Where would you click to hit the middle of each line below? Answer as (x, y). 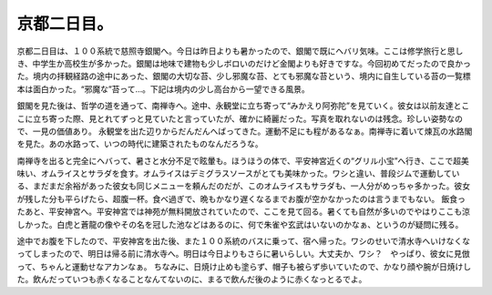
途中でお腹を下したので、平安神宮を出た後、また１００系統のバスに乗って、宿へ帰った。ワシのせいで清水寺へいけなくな (244, 241)
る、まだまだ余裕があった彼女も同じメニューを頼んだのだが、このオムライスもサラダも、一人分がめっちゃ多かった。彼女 (244, 186)
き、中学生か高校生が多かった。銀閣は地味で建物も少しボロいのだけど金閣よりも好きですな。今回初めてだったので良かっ (244, 63)
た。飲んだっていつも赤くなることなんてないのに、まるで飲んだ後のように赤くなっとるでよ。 (192, 280)
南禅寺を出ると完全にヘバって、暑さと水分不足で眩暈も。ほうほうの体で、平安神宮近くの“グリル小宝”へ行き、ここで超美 (243, 160)
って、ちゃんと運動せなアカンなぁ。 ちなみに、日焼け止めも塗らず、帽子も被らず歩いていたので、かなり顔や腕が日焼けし (244, 266)
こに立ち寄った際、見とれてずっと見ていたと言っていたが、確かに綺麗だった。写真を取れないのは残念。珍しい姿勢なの (240, 118)
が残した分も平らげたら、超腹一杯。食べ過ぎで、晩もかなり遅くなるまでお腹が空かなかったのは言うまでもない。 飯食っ (241, 198)
